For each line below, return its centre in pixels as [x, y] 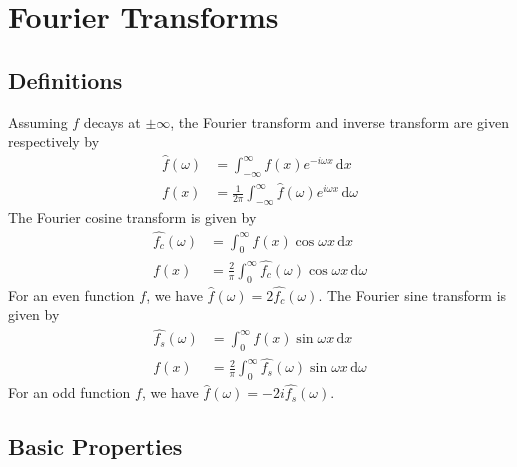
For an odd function [69, 392]
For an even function [71, 294]
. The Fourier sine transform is [412, 294]
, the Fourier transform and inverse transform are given [339, 121]
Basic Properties [95, 446]
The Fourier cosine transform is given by [132, 216]
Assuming [38, 121]
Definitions [65, 79]
